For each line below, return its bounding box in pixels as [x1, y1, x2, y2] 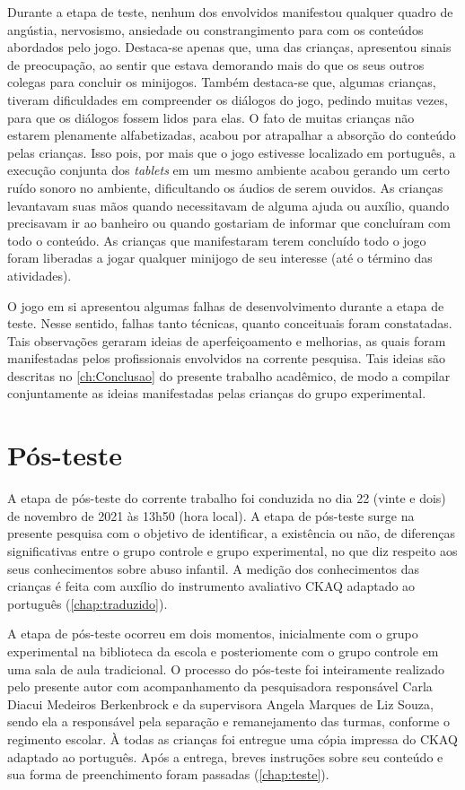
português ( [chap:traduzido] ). [7, 594, 168, 612]
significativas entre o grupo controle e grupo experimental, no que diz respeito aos [7, 541, 458, 560]
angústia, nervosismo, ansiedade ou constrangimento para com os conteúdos [7, 20, 424, 39]
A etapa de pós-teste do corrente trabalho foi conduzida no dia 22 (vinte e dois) [7, 489, 446, 508]
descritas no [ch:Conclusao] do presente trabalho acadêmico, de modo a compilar [7, 366, 451, 385]
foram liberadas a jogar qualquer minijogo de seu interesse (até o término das [7, 248, 433, 267]
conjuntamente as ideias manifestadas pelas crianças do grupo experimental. [7, 384, 426, 403]
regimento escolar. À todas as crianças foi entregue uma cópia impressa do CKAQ [7, 729, 458, 748]
